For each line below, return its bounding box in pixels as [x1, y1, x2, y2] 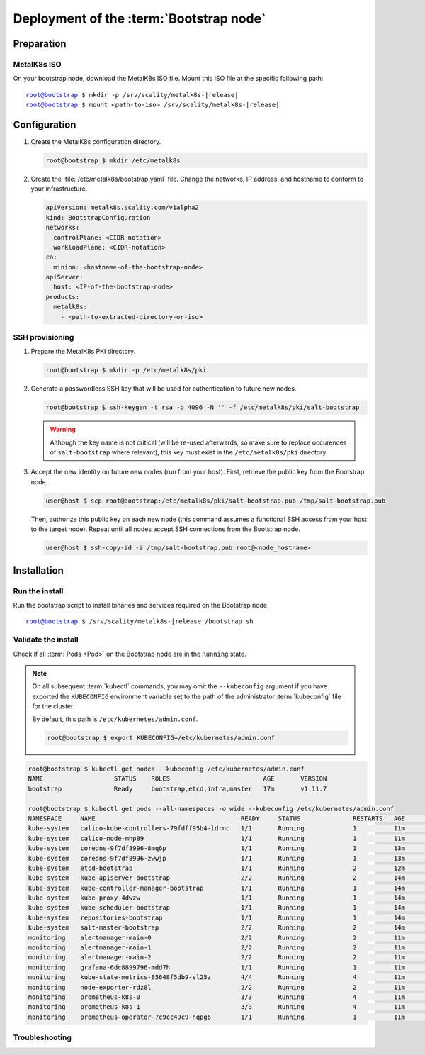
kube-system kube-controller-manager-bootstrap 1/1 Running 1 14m [28, 883, 405, 892]
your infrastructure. [30, 184, 88, 193]
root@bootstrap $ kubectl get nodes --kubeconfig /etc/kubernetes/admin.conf [28, 765, 305, 773]
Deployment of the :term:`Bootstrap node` [13, 11, 266, 26]
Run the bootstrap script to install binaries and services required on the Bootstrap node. [13, 601, 269, 609]
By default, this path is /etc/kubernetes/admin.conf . [32, 715, 198, 723]
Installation [13, 564, 64, 576]
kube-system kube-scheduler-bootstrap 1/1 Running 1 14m [28, 904, 405, 912]
